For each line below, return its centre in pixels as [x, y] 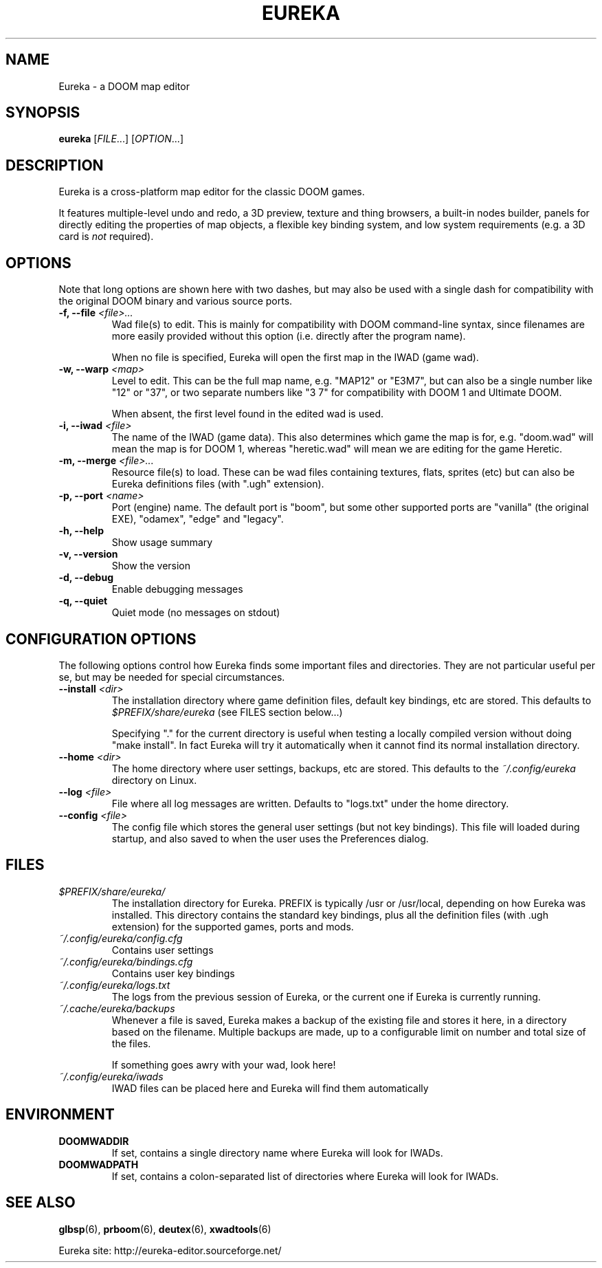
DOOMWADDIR [94, 1141]
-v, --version [88, 554]
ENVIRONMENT [60, 1115]
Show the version [151, 566]
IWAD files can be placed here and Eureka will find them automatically [270, 1088]
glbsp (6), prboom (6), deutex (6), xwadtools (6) [165, 1229]
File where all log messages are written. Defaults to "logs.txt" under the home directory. [310, 803]
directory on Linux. [154, 780]
